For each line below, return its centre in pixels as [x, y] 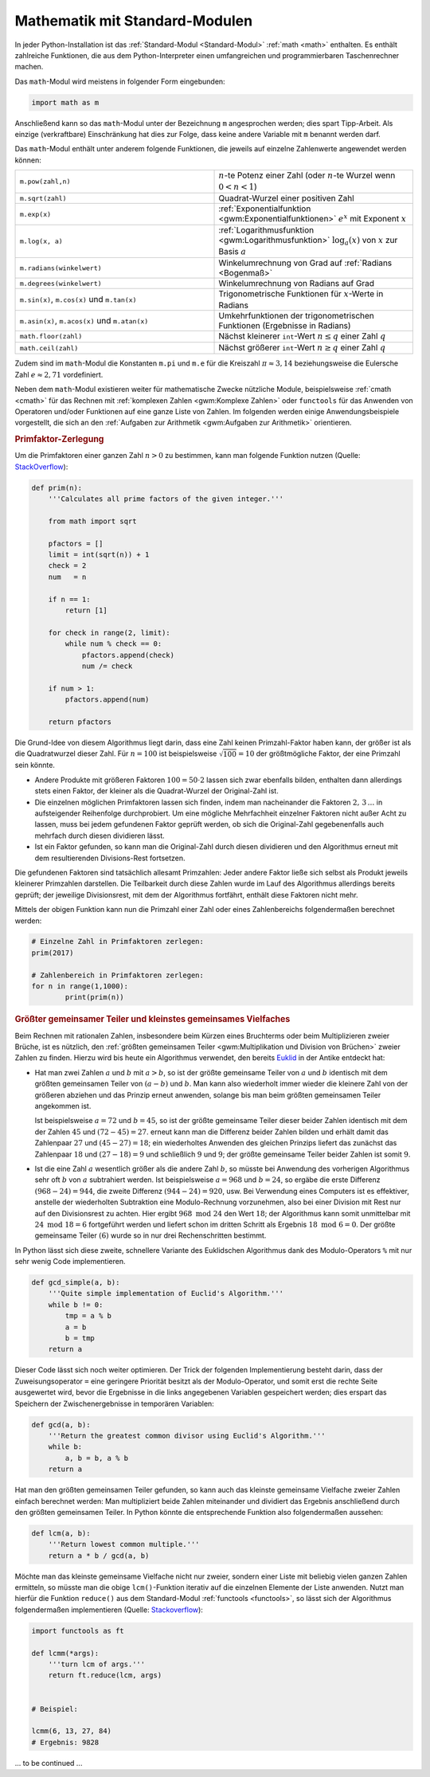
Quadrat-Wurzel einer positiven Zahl [286, 198]
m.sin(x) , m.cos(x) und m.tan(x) [78, 299]
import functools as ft [78, 1630]
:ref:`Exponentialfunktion [265, 209]
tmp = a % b [88, 1316]
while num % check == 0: [113, 644]
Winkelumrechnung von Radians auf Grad [296, 284]
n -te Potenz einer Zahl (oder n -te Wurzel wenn [307, 175]
